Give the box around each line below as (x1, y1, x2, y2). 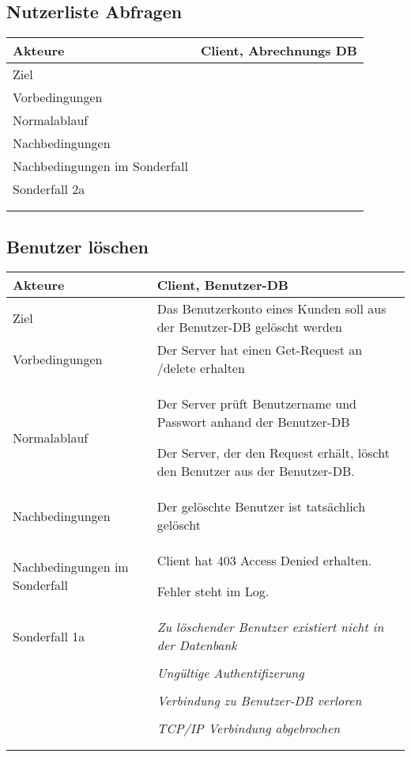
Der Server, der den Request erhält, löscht (156, 443, 390, 462)
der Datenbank (156, 636, 237, 655)
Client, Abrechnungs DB (200, 41, 357, 60)
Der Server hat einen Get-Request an (156, 340, 363, 359)
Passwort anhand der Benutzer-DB (156, 413, 350, 432)
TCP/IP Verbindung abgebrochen (156, 719, 341, 738)
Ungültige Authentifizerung (156, 664, 304, 683)
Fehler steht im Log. (156, 582, 270, 601)
